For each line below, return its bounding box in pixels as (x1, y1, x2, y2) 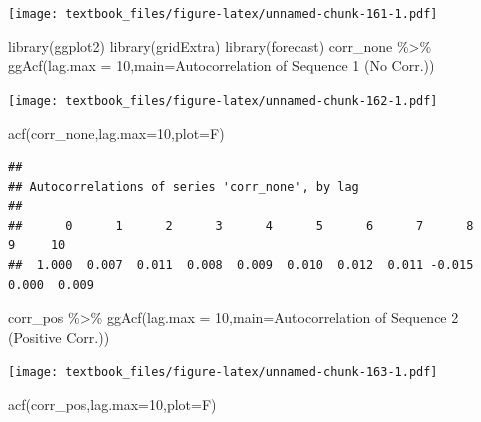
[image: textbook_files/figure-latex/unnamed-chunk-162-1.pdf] (8, 93, 438, 108)
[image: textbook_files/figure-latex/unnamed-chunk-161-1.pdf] (8, 7, 438, 21)
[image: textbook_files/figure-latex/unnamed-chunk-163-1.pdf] (8, 365, 438, 380)
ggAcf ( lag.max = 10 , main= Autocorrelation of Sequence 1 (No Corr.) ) (8, 55, 435, 76)
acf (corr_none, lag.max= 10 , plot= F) (8, 122, 225, 143)
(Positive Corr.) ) (8, 326, 110, 347)
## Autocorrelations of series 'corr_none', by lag (8, 179, 359, 194)
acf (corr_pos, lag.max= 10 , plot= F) (8, 394, 217, 415)
